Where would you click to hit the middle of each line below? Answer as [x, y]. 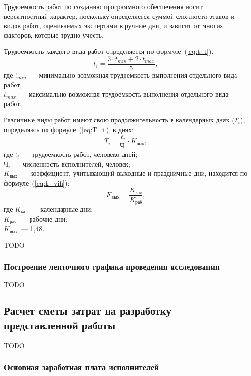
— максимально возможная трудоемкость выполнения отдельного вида [124, 94]
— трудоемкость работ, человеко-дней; [80, 154]
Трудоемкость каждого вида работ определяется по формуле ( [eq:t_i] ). [109, 51]
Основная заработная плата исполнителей [81, 367]
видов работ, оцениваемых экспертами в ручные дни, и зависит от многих [114, 26]
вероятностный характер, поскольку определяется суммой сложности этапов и [119, 16]
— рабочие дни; [44, 218]
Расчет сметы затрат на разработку [87, 311]
